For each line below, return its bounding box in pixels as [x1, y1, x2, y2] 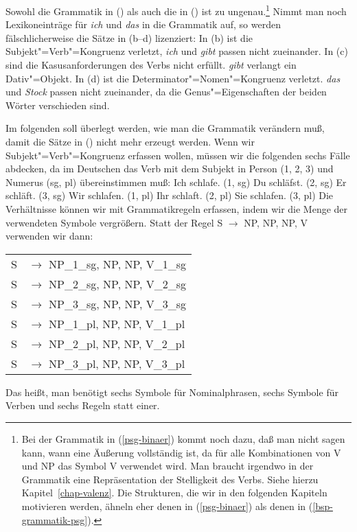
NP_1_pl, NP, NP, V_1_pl [49, 315, 185, 332]
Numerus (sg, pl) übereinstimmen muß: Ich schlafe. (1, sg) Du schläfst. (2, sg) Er [5, 174, 347, 189]
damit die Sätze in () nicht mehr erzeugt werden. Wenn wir [5, 135, 255, 148]
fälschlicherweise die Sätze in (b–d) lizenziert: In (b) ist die [5, 30, 253, 45]
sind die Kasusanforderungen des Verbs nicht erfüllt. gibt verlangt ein [5, 58, 297, 72]
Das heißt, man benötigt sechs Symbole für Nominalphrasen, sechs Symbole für [5, 384, 338, 399]
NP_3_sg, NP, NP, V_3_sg [49, 295, 187, 312]
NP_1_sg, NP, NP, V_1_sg [49, 255, 187, 272]
